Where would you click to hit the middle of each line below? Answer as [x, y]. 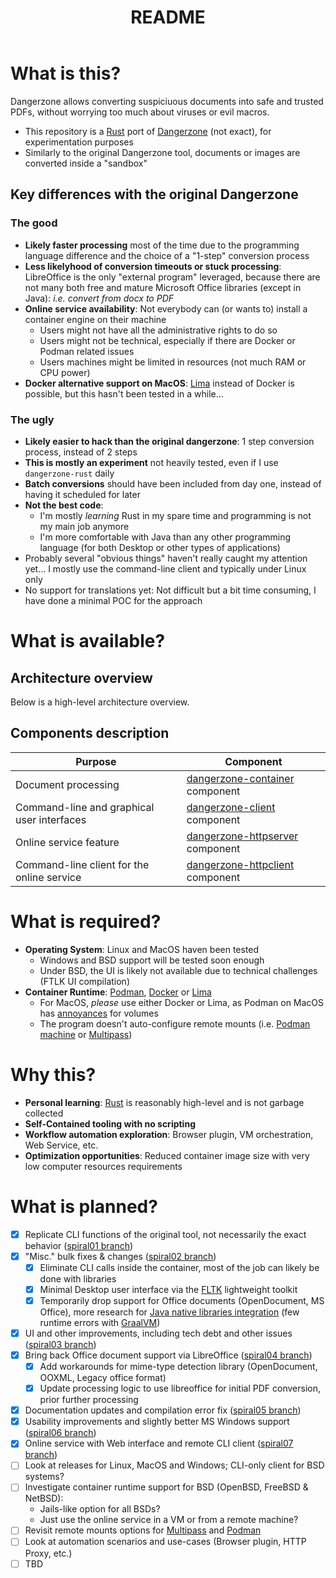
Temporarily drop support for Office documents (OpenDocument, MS [182, 1300]
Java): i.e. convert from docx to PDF [99, 298]
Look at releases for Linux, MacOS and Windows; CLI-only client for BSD [174, 1465]
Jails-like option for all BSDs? [100, 1509]
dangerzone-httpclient [240, 864]
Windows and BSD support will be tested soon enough [152, 960]
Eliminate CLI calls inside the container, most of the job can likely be [179, 1267]
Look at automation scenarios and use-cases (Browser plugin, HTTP [165, 1542]
